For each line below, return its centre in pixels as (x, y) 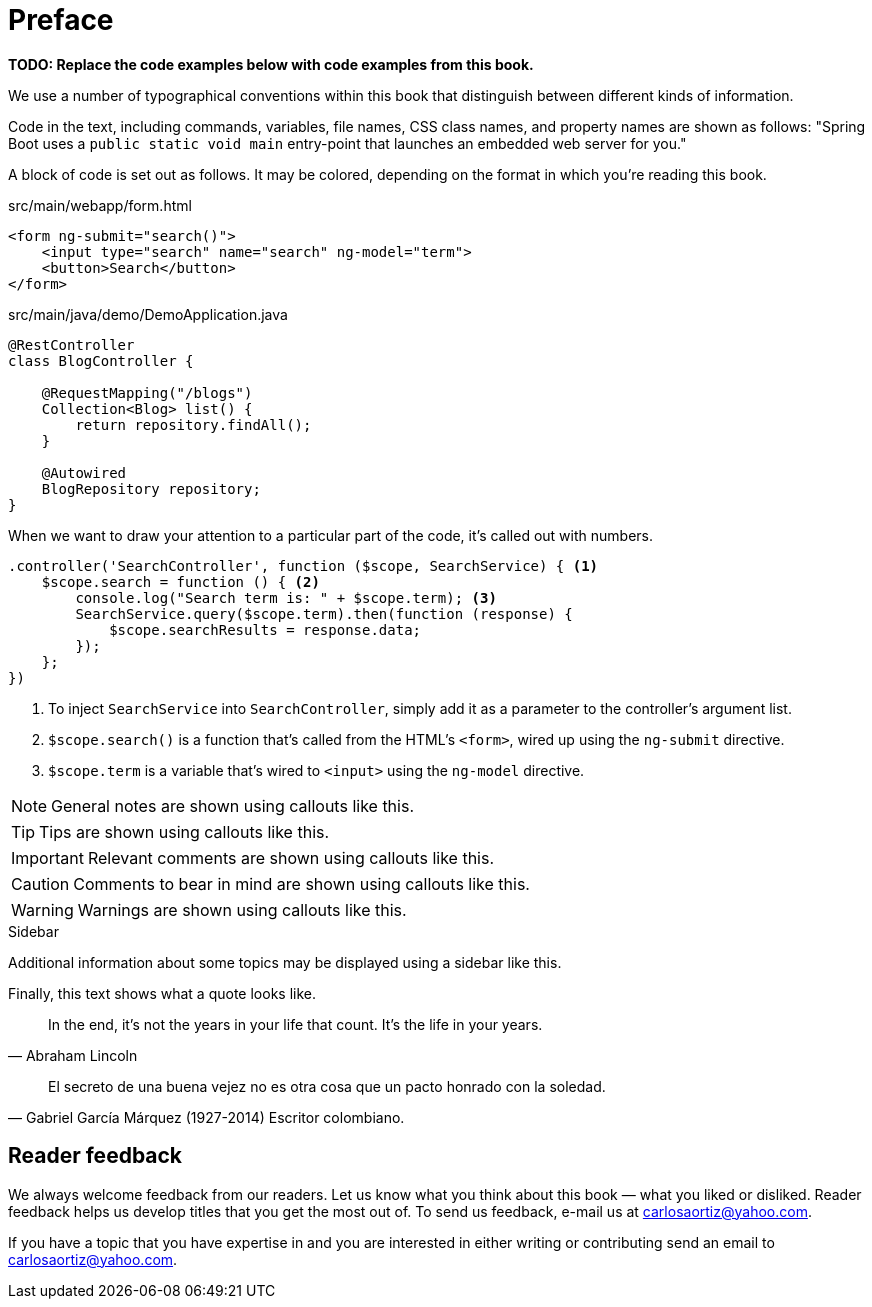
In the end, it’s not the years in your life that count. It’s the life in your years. (295, 1024)
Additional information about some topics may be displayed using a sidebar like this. (285, 962)
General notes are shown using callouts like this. (232, 805)
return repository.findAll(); (193, 424)
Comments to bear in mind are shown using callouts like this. (301, 883)
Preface (61, 20)
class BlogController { (101, 360)
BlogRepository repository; (151, 488)
